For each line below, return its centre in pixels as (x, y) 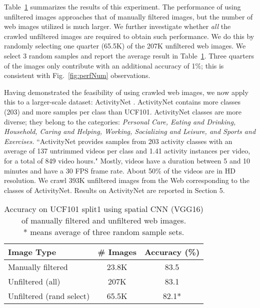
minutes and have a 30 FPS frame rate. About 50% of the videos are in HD (120, 170)
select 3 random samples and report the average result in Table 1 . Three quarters (129, 55)
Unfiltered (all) (34, 281)
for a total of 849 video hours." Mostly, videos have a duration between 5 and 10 (127, 160)
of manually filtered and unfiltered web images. (104, 220)
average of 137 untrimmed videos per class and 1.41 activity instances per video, (127, 151)
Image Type (32, 252)
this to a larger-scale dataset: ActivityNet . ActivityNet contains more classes (122, 102)
